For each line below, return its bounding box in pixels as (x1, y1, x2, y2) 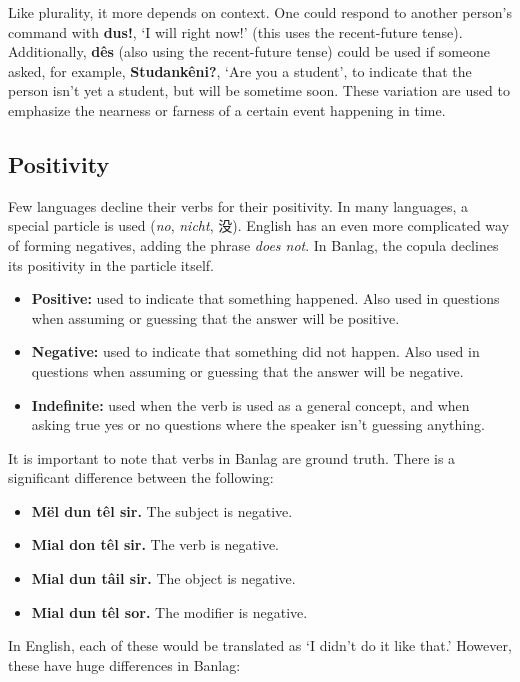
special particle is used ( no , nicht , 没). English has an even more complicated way (8, 215, 510, 236)
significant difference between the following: (8, 467, 274, 488)
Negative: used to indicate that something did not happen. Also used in (31, 341, 480, 362)
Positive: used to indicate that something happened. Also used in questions (31, 288, 500, 309)
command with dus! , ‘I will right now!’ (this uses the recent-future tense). (8, 21, 463, 42)
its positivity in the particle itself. (8, 254, 215, 275)
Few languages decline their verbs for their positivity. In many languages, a (8, 195, 468, 216)
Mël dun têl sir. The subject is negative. (31, 500, 293, 521)
